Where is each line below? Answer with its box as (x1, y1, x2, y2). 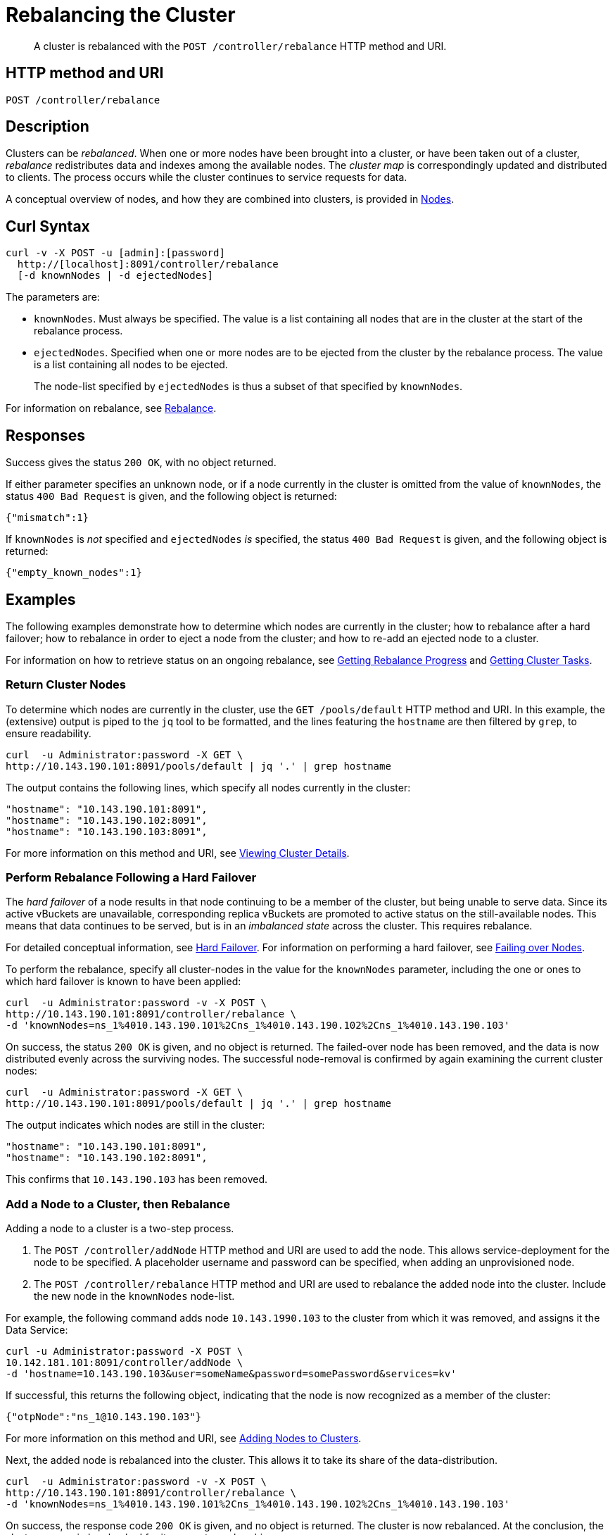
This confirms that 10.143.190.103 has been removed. (6, 1173, 268, 1186)
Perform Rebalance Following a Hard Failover (6, 870, 257, 885)
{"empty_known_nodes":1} (6, 567, 142, 579)
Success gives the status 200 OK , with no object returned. (6, 456, 277, 469)
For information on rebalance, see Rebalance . (6, 402, 217, 415)
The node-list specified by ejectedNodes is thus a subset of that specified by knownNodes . (34, 380, 463, 393)
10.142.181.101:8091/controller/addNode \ (6, 1357, 243, 1369)
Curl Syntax (6, 217, 90, 235)
